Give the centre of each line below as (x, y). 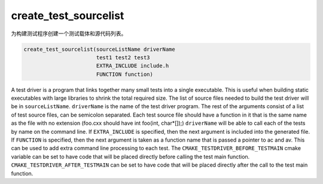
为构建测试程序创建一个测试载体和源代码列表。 (69, 33)
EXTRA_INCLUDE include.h (132, 66)
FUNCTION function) (125, 74)
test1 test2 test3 (123, 57)
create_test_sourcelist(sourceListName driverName (100, 49)
